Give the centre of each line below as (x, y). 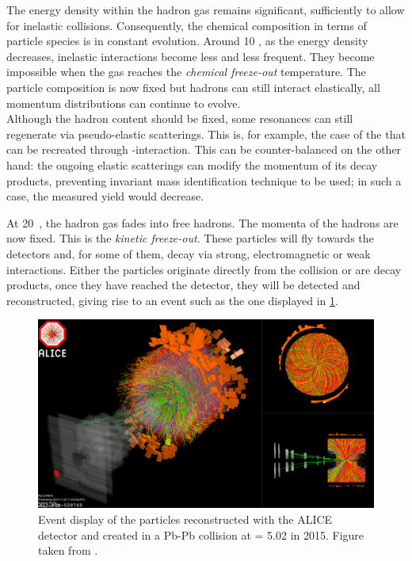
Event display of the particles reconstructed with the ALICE (185, 519)
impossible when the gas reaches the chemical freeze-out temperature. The (186, 72)
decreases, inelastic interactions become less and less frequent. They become (191, 56)
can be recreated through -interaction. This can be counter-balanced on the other (204, 149)
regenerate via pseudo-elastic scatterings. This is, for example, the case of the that (206, 134)
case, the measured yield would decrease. (105, 196)
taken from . (68, 550)
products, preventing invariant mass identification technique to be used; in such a (204, 180)
